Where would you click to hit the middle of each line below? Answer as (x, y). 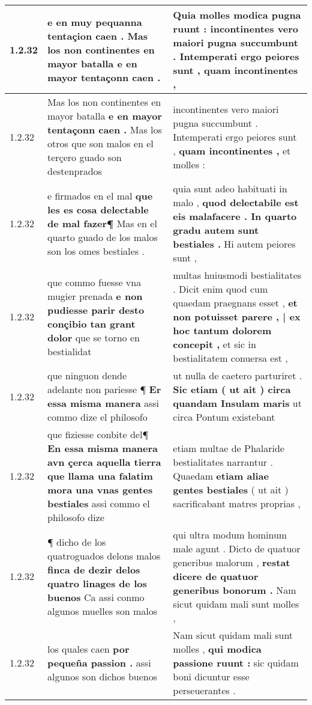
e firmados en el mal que (100, 195)
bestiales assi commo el (99, 503)
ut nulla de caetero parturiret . (238, 375)
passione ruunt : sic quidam (236, 663)
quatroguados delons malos (104, 555)
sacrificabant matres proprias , (237, 503)
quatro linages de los (97, 583)
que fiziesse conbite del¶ (98, 434)
